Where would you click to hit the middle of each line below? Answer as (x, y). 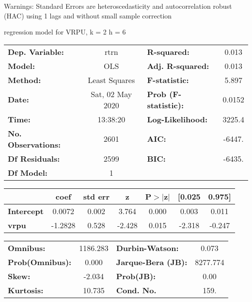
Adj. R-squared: (178, 66)
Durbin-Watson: (147, 248)
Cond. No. (136, 290)
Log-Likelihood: (177, 119)
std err (96, 196)
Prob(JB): (136, 276)
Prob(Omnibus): (40, 262)
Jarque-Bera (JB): (152, 262)
